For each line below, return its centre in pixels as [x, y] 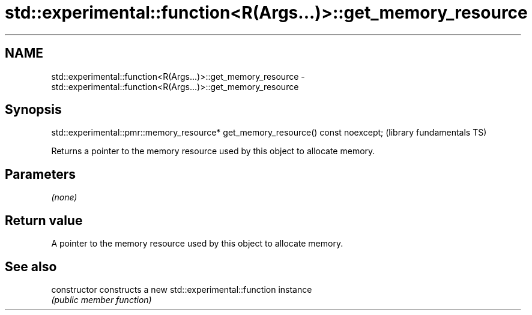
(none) [64, 197]
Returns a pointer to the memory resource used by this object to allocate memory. [213, 151]
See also [31, 266]
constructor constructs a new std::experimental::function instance [182, 289]
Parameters [40, 174]
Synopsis [33, 110]
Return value [44, 220]
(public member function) [101, 299]
